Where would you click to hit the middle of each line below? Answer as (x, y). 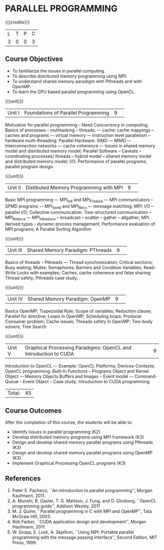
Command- (146, 376)
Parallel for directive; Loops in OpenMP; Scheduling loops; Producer (74, 316)
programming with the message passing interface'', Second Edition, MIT (85, 537)
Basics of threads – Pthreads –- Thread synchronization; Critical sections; (79, 262)
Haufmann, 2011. (29, 527)
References (23, 479)
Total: (14, 393)
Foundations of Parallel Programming (67, 112)
